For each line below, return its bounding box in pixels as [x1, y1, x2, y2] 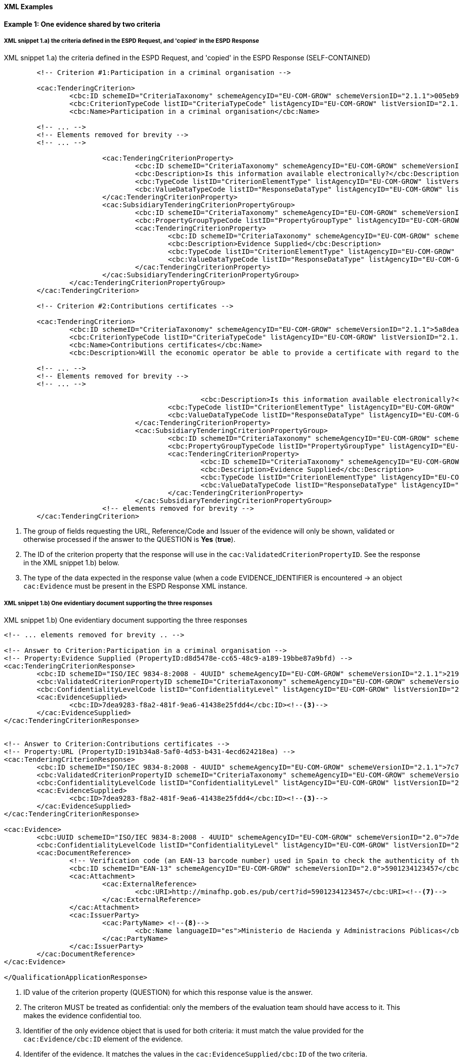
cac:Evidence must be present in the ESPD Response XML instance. [23, 582, 247, 591]
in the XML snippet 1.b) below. [23, 558, 120, 567]
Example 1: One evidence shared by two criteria [4, 19, 160, 28]
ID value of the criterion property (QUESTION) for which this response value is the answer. [23, 988, 313, 997]
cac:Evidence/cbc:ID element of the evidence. [23, 1035, 183, 1043]
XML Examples [4, 2, 53, 11]
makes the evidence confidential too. [23, 1011, 141, 1020]
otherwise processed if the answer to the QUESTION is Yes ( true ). [23, 535, 236, 544]
